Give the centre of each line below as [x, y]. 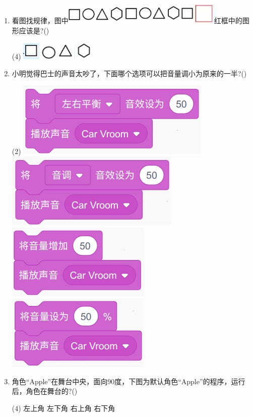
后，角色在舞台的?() [45, 391]
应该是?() [34, 30]
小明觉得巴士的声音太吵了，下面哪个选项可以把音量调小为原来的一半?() [129, 73]
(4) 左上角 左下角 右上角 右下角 [64, 408]
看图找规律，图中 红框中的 [127, 20]
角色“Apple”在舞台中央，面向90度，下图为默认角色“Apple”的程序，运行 [129, 381]
